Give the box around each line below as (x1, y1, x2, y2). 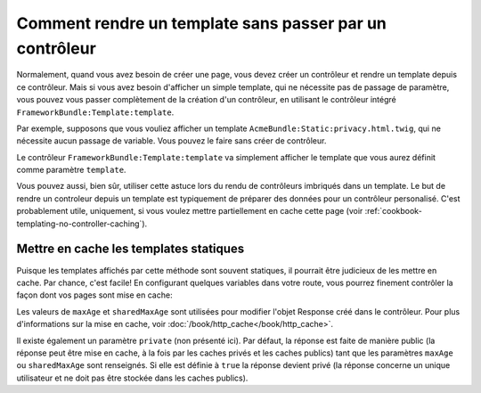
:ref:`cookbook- (364, 206, 422, 217)
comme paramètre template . (16, 165, 126, 176)
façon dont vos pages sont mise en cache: (16, 290, 173, 300)
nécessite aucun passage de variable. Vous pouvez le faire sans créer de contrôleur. (16, 135, 327, 146)
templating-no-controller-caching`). (16, 218, 148, 229)
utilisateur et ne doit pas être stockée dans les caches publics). (16, 373, 249, 383)
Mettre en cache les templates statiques (16, 242, 245, 257)
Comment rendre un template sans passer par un (16, 13, 387, 33)
